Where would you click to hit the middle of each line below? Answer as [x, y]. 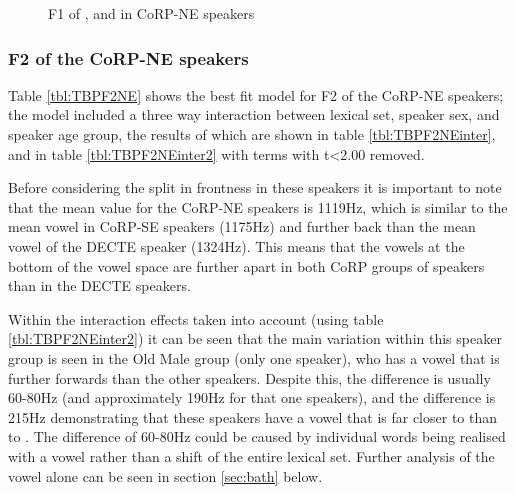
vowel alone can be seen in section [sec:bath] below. [165, 475]
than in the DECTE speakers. [99, 285]
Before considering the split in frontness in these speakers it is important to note [255, 187]
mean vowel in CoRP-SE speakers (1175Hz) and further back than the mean [242, 226]
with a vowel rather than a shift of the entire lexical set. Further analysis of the [251, 455]
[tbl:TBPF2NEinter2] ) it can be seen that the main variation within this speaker [255, 338]
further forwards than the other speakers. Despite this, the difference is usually [249, 377]
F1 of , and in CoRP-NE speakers [151, 13]
